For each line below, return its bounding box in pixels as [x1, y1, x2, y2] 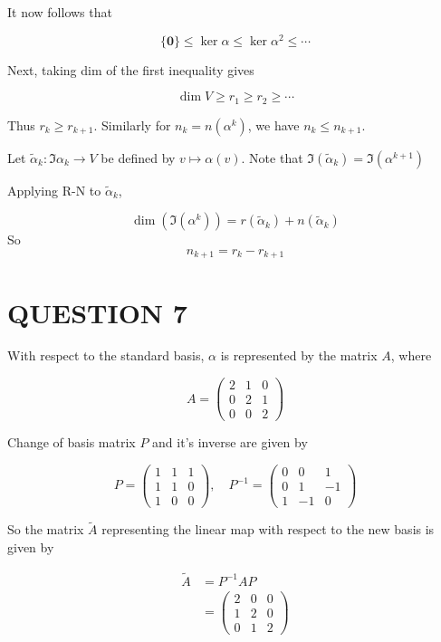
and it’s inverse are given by [152, 433, 308, 452]
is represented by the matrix [220, 346, 378, 365]
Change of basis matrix [7, 433, 136, 452]
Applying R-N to [7, 180, 101, 199]
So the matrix [7, 520, 84, 539]
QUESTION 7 [7, 293, 187, 331]
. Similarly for [93, 115, 171, 134]
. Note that [241, 148, 303, 167]
